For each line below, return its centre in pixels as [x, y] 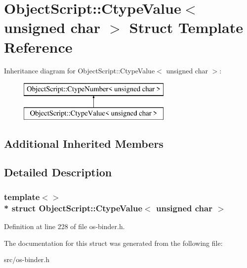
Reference [38, 47]
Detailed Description [58, 172]
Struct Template [186, 27]
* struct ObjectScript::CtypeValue [73, 208]
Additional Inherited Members [84, 143]
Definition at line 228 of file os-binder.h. [64, 226]
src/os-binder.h [27, 259]
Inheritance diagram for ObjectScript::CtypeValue [80, 70]
